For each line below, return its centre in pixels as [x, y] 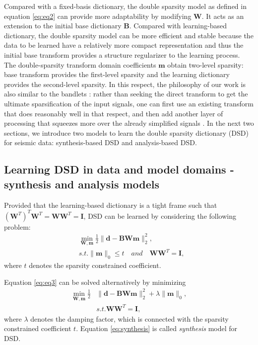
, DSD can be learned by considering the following [160, 216]
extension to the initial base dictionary [63, 26]
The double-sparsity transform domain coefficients [80, 64]
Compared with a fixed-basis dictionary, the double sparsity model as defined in [125, 6]
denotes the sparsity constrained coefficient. [95, 265]
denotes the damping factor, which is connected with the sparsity [129, 318]
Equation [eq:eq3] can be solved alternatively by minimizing [95, 282]
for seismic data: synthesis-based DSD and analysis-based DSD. [100, 142]
